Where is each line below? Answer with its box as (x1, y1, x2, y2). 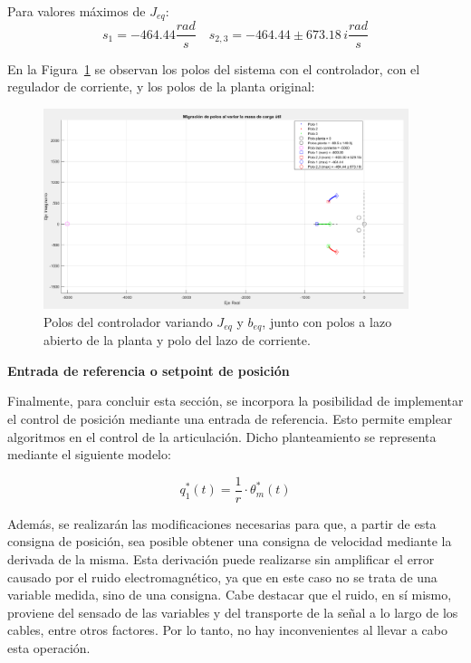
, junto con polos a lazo (262, 312, 392, 331)
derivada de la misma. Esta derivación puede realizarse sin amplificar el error (7, 550, 435, 569)
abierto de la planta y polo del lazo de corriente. (43, 331, 311, 350)
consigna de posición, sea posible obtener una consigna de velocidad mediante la (7, 532, 452, 551)
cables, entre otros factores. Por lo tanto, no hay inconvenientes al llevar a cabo (7, 620, 447, 639)
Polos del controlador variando (43, 312, 213, 331)
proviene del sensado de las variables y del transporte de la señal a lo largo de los (7, 602, 458, 621)
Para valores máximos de (7, 2, 146, 20)
